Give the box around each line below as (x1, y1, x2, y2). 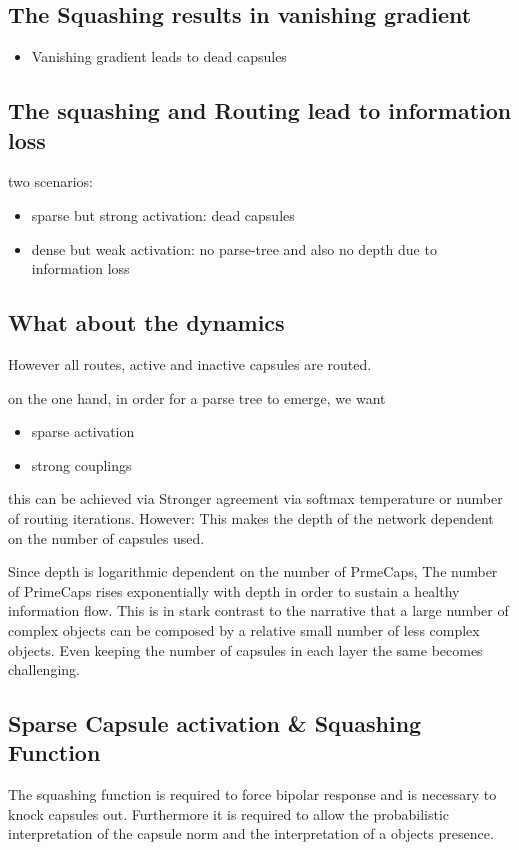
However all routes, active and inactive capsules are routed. (8, 353, 372, 374)
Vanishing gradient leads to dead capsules (31, 46, 287, 67)
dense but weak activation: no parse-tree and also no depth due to (31, 238, 437, 259)
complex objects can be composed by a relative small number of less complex (8, 619, 480, 640)
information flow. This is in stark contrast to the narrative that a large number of (8, 600, 509, 621)
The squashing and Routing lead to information (8, 95, 512, 126)
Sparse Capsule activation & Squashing (8, 708, 422, 739)
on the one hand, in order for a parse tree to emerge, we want (8, 387, 386, 408)
